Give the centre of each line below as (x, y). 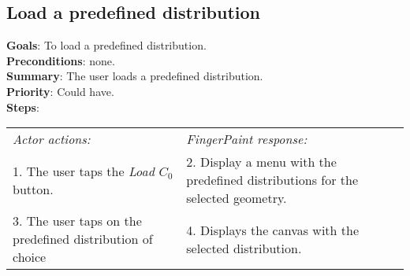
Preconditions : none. (61, 60)
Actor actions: (52, 139)
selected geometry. (237, 198)
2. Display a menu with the (261, 162)
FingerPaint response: (247, 139)
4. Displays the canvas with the (273, 230)
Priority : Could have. (60, 91)
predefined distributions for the (272, 180)
